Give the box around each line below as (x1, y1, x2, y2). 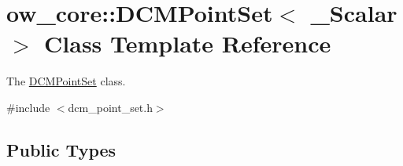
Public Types (6, 137, 116, 161)
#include (6, 99, 50, 115)
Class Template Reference (44, 27, 331, 60)
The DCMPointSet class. (6, 73, 126, 89)
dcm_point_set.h (68, 99, 153, 115)
